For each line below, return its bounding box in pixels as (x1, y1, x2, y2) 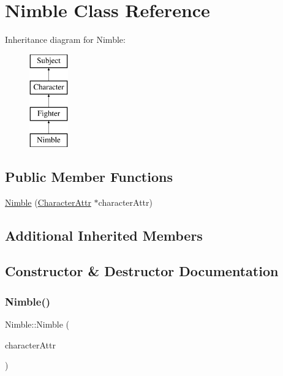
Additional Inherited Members (5, 225, 203, 244)
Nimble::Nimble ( (5, 318, 69, 331)
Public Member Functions (5, 167, 173, 186)
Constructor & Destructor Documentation (5, 261, 279, 280)
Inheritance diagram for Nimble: (5, 33, 126, 46)
